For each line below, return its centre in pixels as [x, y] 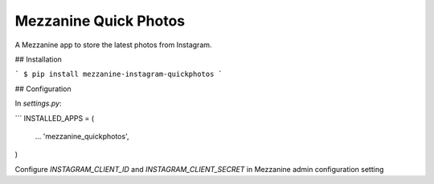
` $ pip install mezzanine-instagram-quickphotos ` [119, 74]
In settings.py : [38, 103]
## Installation [38, 59]
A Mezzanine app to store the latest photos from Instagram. [113, 45]
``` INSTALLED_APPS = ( [55, 118]
